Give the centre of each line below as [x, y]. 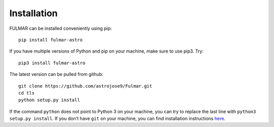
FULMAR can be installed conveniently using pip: [61, 28]
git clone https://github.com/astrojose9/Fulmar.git [85, 86]
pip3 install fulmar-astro [52, 63]
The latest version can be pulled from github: [56, 74]
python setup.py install [49, 100]
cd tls [27, 93]
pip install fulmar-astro [51, 40]
